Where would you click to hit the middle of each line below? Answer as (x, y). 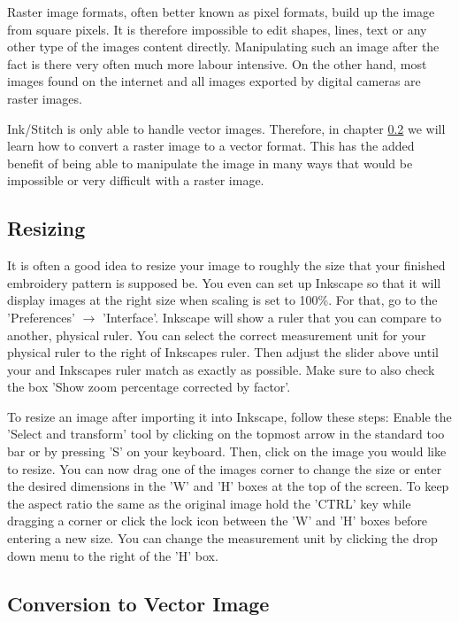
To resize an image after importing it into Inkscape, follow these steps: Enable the (229, 416)
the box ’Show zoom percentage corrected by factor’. (149, 387)
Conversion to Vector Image (138, 603)
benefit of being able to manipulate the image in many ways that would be (210, 163)
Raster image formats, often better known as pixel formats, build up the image (221, 12)
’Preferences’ (41, 317)
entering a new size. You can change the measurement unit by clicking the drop (222, 538)
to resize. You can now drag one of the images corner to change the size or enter (225, 468)
